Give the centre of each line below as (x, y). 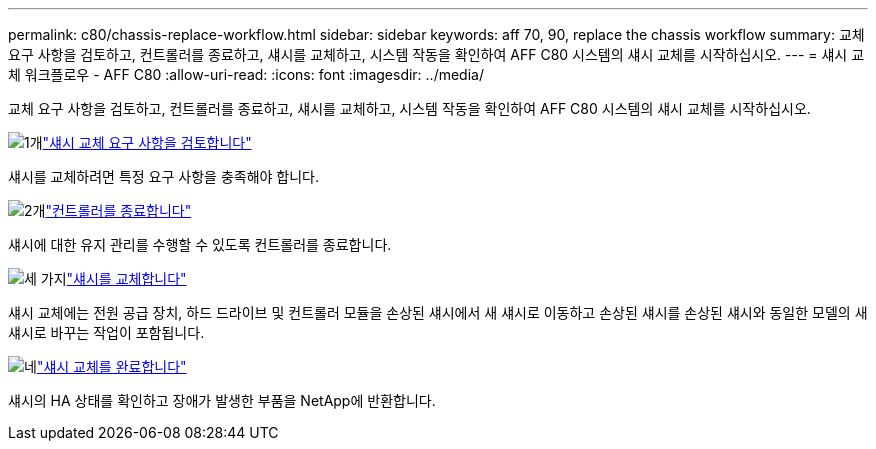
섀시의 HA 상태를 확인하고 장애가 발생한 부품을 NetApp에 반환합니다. (222, 400)
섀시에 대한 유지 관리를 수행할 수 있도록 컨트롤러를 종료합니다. (200, 244)
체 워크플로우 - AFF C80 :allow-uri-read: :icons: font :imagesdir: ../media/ (246, 74)
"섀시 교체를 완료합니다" (111, 366)
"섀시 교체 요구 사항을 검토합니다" (147, 142)
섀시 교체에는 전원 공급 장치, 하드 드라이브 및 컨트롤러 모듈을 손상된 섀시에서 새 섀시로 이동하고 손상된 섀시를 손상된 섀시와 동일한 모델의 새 (438, 312)
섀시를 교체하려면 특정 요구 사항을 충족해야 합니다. (164, 176)
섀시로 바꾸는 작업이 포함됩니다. (106, 332)
